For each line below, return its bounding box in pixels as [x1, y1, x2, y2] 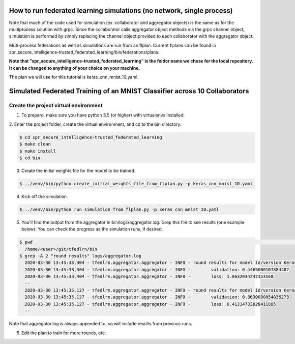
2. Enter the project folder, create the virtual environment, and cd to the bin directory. [9, 121, 181, 127]
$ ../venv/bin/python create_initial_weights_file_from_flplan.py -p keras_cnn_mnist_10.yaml [19, 181, 253, 186]
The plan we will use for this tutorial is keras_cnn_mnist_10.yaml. [9, 74, 139, 80]
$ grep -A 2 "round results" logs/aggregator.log [19, 253, 142, 259]
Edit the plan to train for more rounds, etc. [21, 330, 106, 336]
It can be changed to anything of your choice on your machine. [9, 65, 140, 71]
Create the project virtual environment [9, 102, 103, 109]
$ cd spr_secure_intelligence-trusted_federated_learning [19, 134, 162, 140]
